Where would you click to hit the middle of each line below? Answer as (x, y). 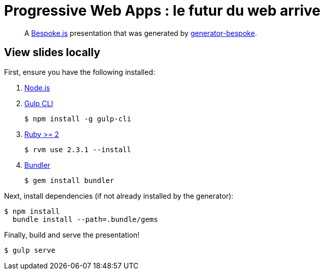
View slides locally (52, 53)
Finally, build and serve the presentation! (72, 235)
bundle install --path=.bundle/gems (85, 219)
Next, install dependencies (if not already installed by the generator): (119, 196)
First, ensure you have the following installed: (80, 72)
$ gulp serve (30, 250)
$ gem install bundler (69, 180)
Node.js (37, 87)
